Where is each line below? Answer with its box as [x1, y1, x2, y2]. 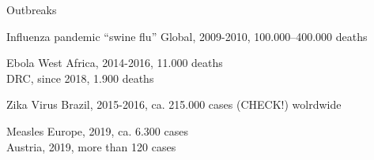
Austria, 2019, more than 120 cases [6, 138, 176, 154]
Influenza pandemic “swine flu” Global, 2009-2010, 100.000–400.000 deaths [6, 28, 368, 44]
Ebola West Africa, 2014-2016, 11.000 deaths [6, 54, 223, 71]
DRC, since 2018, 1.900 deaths [6, 69, 154, 86]
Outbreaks [6, 2, 57, 17]
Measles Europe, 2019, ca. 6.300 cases [6, 122, 188, 139]
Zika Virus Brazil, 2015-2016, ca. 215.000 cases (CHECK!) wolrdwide [6, 96, 342, 113]
